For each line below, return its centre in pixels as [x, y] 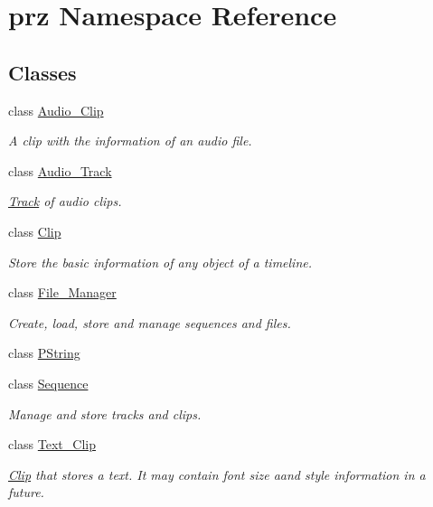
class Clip [35, 231]
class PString [44, 353]
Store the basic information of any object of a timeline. [160, 262]
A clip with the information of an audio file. [130, 141]
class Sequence [48, 383]
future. [26, 492]
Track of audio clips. [65, 201]
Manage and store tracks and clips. [105, 413]
